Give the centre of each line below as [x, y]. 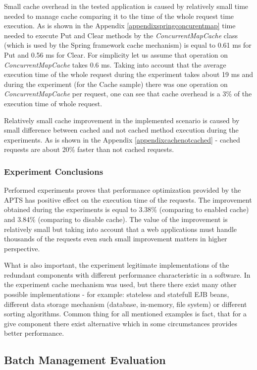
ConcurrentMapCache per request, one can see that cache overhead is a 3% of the [128, 94]
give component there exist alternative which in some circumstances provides [121, 323]
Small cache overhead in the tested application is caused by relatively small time [126, 6]
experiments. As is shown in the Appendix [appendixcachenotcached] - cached [122, 139]
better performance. [34, 333]
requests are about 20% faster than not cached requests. [89, 149]
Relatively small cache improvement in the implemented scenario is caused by [122, 120]
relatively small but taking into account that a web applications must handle [121, 229]
